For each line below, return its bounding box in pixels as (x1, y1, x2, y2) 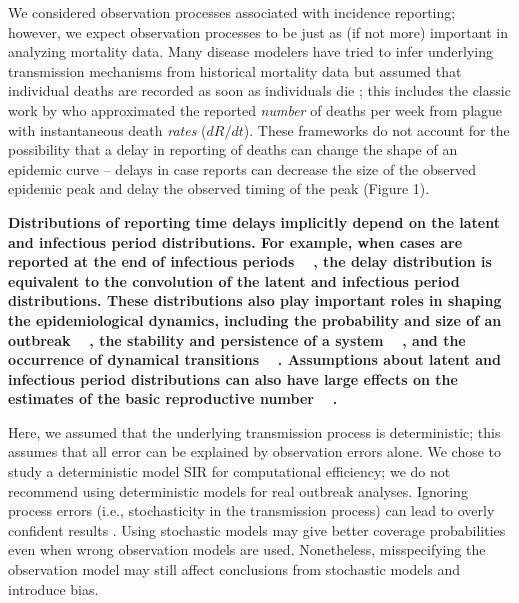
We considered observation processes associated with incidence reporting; (8, 2, 456, 22)
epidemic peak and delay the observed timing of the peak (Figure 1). (8, 178, 430, 199)
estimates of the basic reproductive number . (8, 388, 338, 409)
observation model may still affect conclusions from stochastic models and (8, 559, 461, 580)
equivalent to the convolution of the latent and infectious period (8, 270, 460, 291)
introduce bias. (8, 578, 99, 599)
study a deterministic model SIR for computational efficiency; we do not (8, 461, 451, 482)
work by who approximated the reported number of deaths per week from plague (8, 99, 503, 120)
